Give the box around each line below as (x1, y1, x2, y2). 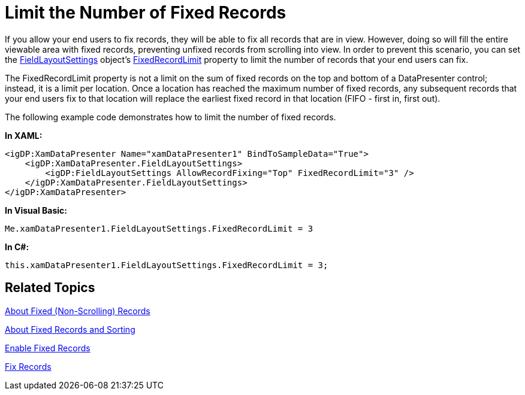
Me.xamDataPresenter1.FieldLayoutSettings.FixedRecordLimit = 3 (5, 223, 313, 233)
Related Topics (5, 280, 95, 296)
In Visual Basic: (5, 205, 67, 215)
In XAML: (5, 130, 43, 141)
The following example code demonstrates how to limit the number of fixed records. (5, 111, 336, 122)
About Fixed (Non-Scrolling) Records (5, 305, 150, 316)
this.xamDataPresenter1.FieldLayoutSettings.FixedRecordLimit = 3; (5, 260, 328, 270)
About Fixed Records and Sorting (5, 324, 135, 335)
